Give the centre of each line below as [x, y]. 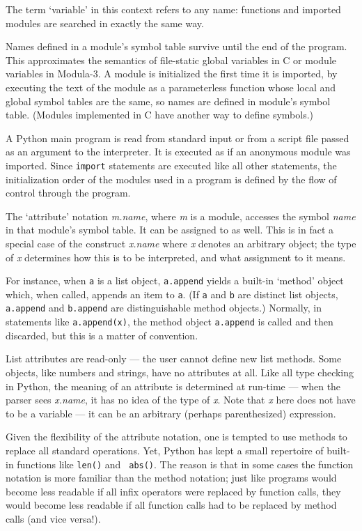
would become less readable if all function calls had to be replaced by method [171, 505]
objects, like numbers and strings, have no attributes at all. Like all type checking [180, 372]
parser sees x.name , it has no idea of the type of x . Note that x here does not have [181, 400]
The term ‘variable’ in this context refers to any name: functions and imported [173, 9]
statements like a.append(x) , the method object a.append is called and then [170, 322]
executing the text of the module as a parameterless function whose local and [171, 87]
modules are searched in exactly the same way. [105, 23]
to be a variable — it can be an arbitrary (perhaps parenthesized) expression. [171, 413]
